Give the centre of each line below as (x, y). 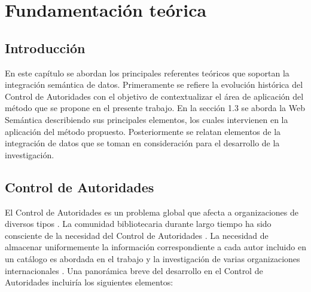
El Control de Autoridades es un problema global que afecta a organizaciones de (152, 212)
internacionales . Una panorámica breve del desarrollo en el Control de (134, 270)
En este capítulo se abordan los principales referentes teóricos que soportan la (147, 73)
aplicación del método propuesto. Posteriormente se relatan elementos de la (143, 131)
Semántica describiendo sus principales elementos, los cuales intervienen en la (147, 119)
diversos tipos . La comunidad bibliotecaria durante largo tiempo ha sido (138, 224)
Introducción (45, 47)
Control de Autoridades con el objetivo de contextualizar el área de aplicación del (154, 96)
